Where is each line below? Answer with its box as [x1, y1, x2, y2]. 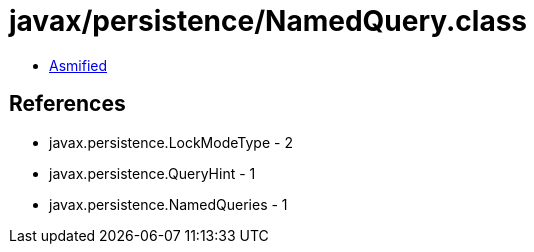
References [9, 91, 126, 117]
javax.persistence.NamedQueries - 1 [49, 195, 288, 213]
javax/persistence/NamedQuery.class [9, 4, 528, 38]
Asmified [49, 56, 108, 74]
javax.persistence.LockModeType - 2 [49, 133, 293, 151]
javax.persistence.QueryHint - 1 [49, 164, 256, 182]
